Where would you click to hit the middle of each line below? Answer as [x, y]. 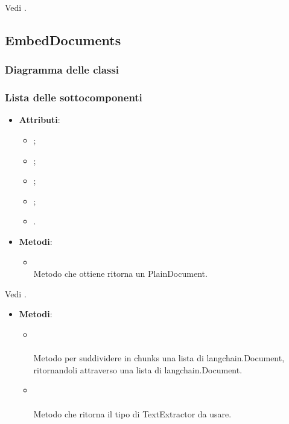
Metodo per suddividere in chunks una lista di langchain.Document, [159, 358]
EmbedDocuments [63, 40]
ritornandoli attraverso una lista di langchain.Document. [138, 369]
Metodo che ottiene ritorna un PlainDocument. [120, 274]
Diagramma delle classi [62, 70]
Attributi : [40, 120]
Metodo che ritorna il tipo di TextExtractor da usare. [132, 413]
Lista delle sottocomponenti [74, 97]
